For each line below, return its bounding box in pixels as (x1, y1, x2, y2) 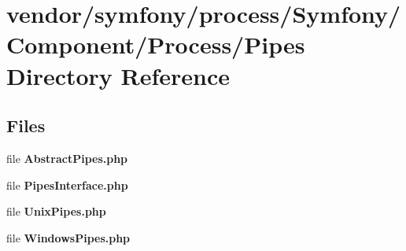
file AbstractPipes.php (6, 149, 128, 166)
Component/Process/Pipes (6, 28, 305, 61)
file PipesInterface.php (6, 176, 128, 193)
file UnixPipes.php (6, 203, 106, 220)
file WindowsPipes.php (6, 229, 131, 245)
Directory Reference (6, 59, 231, 91)
